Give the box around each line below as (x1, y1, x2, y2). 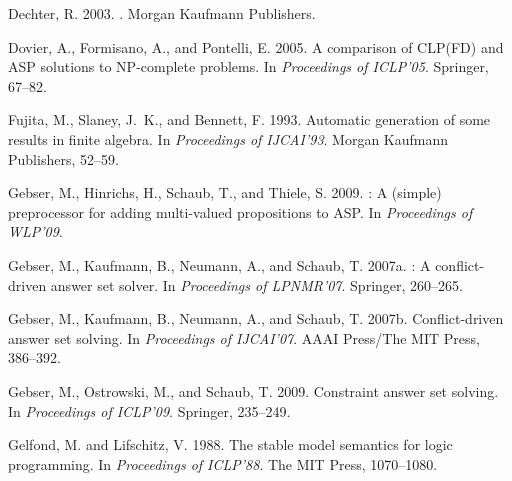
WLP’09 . (8, 221, 63, 242)
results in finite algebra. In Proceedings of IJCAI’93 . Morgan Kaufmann (8, 128, 449, 149)
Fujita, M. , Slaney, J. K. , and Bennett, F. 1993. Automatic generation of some (8, 109, 491, 130)
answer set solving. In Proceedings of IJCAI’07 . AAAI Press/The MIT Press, (8, 327, 480, 348)
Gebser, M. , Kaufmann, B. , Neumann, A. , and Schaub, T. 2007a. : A (8, 254, 431, 275)
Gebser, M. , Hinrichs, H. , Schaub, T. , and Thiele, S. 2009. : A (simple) (8, 182, 442, 203)
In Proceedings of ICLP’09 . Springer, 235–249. (8, 400, 291, 421)
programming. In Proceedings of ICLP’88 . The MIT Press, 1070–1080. (8, 453, 438, 474)
